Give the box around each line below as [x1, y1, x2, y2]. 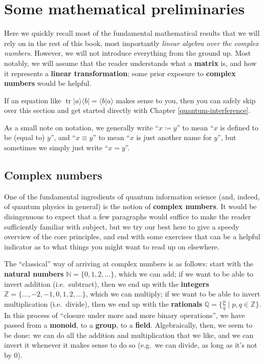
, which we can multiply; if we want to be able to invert [85, 288, 260, 299]
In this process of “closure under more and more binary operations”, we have [4, 309, 245, 320]
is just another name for [136, 132, 212, 143]
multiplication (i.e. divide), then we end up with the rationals [4, 298, 203, 309]
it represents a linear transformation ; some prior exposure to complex [4, 67, 236, 78]
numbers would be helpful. [4, 78, 92, 88]
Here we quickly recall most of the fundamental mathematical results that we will [4, 28, 260, 38]
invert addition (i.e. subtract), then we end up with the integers [4, 278, 209, 289]
